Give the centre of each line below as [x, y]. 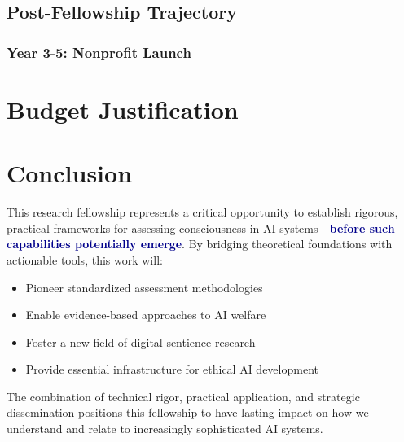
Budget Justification [123, 109]
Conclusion [70, 173]
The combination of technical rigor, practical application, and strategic [183, 396]
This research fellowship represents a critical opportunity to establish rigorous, [202, 212]
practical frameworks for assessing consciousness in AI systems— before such [201, 228]
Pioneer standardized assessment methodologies [144, 287]
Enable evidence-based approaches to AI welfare [146, 315]
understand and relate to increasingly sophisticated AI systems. [165, 429]
